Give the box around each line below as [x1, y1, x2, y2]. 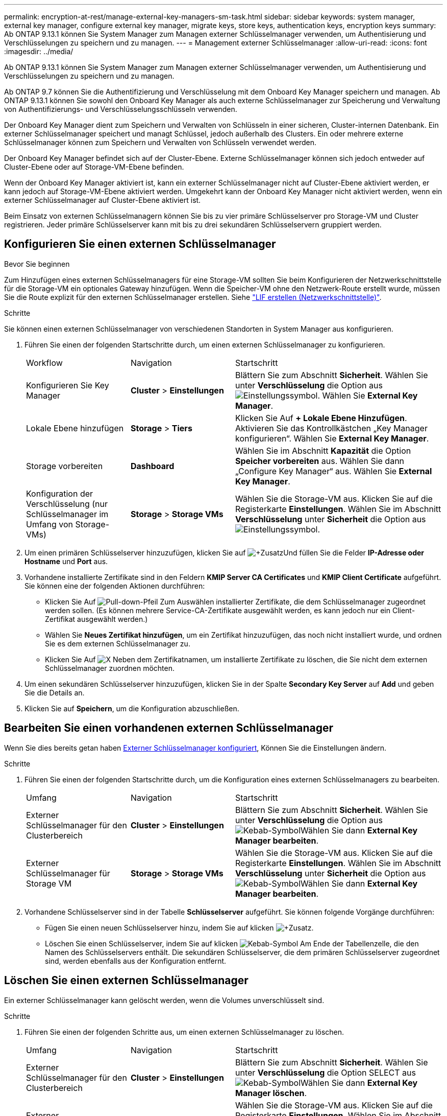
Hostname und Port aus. [24, 556, 108, 566]
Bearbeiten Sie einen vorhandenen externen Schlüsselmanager [4, 722, 334, 735]
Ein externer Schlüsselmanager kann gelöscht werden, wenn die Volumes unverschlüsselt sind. [4, 995, 325, 1005]
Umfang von [26, 519, 73, 529]
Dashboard [131, 460, 175, 471]
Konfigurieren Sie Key [26, 380, 109, 390]
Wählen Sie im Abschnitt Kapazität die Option [235, 445, 411, 456]
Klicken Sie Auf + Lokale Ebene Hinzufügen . [235, 412, 407, 423]
